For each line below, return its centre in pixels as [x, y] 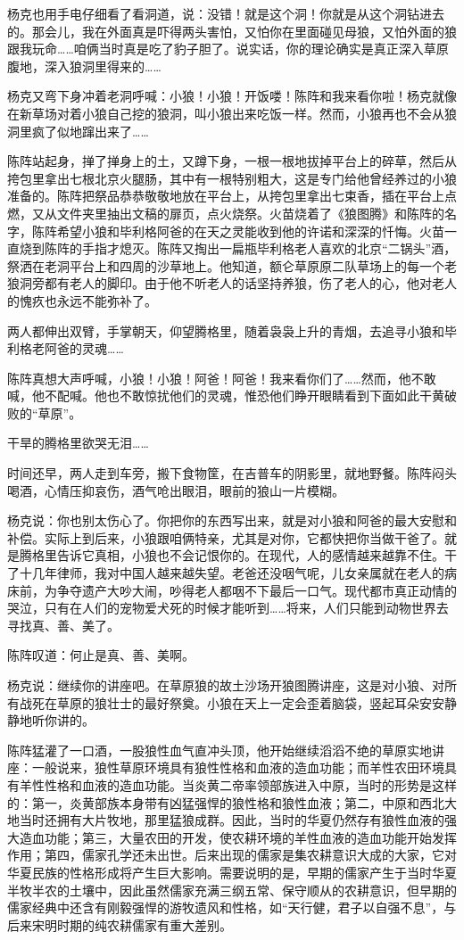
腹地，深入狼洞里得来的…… [84, 66]
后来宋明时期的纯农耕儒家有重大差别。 [120, 924]
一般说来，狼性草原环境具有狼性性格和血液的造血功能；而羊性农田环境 [238, 767]
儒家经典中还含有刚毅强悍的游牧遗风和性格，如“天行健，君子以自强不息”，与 [232, 907]
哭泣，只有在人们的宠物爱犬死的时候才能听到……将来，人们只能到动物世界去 [228, 608]
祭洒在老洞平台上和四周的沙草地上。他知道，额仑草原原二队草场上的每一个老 [232, 265]
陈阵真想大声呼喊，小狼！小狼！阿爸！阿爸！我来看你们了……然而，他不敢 [222, 378]
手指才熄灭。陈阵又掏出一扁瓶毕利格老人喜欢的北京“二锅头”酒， [269, 248]
